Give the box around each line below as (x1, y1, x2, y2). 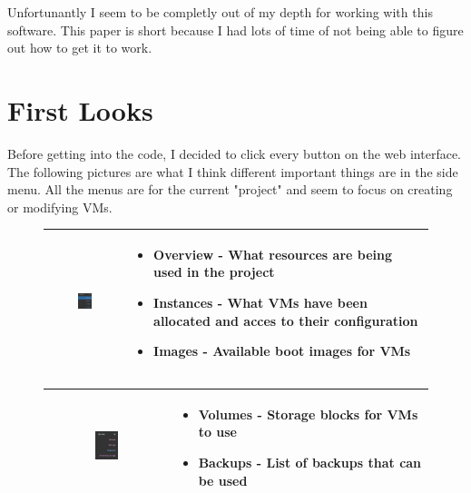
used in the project (153, 262, 275, 281)
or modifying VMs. (7, 197, 113, 216)
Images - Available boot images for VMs (153, 341, 411, 360)
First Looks (7, 91, 153, 128)
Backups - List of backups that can (198, 452, 422, 471)
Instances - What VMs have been (153, 292, 368, 311)
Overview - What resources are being (153, 244, 393, 263)
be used (198, 470, 248, 489)
